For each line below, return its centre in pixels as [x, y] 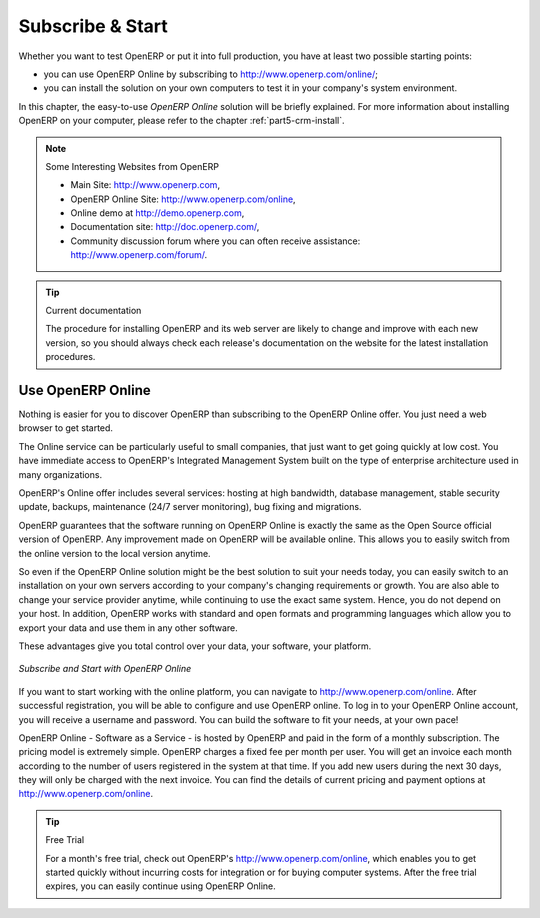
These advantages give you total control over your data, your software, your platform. [195, 646]
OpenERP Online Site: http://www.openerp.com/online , [183, 199]
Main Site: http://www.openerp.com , [145, 185]
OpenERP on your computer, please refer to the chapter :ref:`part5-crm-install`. [181, 121]
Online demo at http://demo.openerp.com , [157, 213]
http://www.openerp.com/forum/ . [139, 255]
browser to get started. [66, 428]
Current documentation [93, 311]
